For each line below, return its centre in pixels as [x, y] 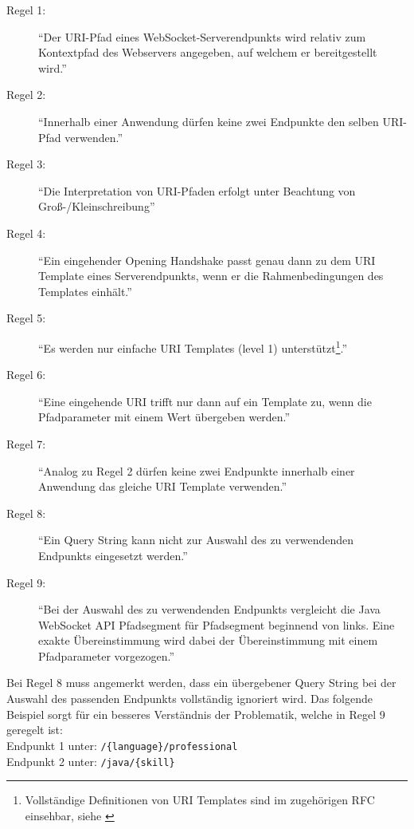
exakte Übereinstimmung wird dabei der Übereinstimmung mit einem [208, 640]
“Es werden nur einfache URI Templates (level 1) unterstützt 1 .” [193, 346]
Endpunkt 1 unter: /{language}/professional [122, 745]
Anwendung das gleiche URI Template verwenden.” [163, 486]
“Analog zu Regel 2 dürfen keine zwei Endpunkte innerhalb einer [197, 470]
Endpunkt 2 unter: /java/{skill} [91, 761]
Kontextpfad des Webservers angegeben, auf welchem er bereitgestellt [208, 52]
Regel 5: [26, 318]
